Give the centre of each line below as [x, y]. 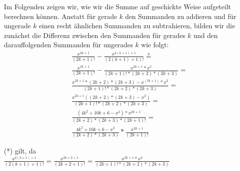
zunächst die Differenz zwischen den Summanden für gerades [95, 35]
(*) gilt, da [20, 151]
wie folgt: [155, 45]
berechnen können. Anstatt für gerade [60, 16]
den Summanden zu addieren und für [181, 16]
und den [206, 35]
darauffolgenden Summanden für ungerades [69, 45]
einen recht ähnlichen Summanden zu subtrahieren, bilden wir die [137, 26]
